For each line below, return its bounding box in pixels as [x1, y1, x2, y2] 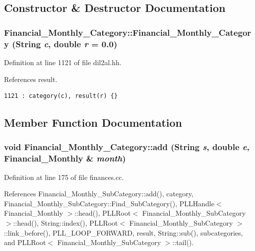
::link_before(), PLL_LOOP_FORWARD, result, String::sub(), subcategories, [4, 227, 243, 238]
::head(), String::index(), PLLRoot [13, 218, 118, 228]
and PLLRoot [4, 237, 46, 248]
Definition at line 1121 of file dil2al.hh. [4, 57, 122, 67]
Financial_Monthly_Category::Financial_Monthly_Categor [4, 26, 252, 38]
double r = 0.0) [54, 37, 118, 50]
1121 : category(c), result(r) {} [4, 92, 118, 100]
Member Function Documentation [4, 115, 183, 130]
